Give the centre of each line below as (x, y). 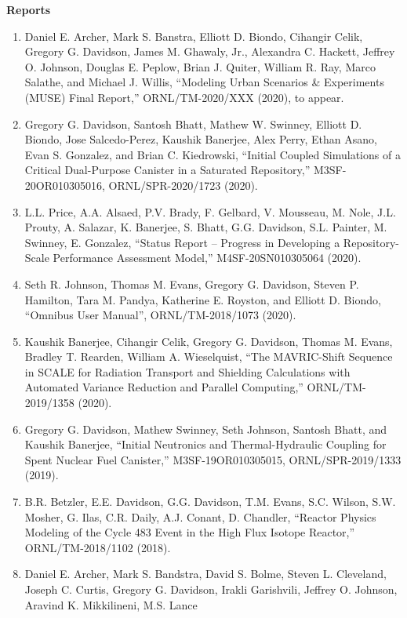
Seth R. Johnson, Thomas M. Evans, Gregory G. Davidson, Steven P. (192, 284)
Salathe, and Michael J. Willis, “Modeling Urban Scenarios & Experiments (204, 82)
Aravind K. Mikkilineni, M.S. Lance (111, 604)
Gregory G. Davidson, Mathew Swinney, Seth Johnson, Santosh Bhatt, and (206, 429)
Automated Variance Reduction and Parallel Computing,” (164, 387)
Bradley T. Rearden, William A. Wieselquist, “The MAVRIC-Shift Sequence (209, 356)
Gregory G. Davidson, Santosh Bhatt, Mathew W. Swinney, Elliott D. (193, 124)
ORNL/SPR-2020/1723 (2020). (183, 185)
